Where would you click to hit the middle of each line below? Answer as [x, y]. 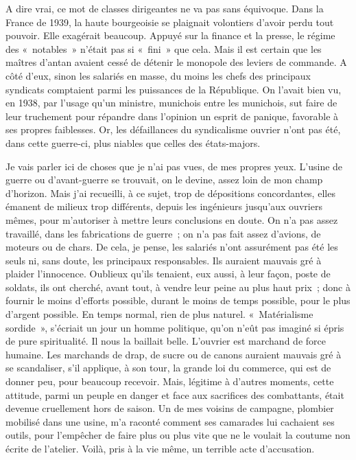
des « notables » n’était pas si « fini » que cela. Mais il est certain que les [164, 48]
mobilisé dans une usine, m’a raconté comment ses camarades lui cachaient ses [170, 421]
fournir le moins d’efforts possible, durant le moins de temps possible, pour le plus [178, 300]
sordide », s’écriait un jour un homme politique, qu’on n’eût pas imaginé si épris [175, 327]
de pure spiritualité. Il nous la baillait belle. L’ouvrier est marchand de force [166, 341]
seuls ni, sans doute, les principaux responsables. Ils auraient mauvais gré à [164, 260]
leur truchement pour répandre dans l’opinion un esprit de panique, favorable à [172, 116]
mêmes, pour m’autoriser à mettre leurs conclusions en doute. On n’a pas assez [172, 219]
